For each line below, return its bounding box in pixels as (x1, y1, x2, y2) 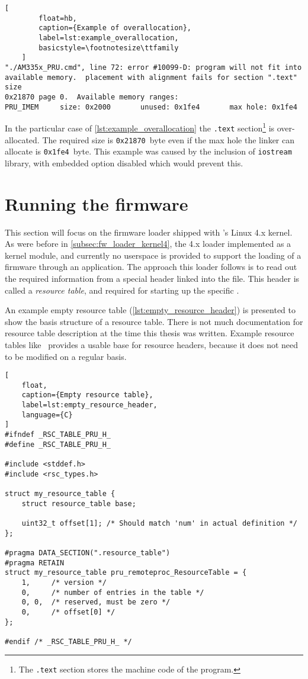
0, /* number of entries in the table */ (21, 588, 204, 597)
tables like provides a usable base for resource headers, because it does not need (5, 338, 299, 350)
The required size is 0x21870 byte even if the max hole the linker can (42, 133, 295, 146)
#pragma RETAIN (5, 558, 65, 567)
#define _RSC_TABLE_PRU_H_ (5, 440, 111, 449)
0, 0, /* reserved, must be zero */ (21, 598, 171, 607)
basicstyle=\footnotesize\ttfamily (38, 43, 179, 52)
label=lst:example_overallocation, (38, 33, 179, 42)
